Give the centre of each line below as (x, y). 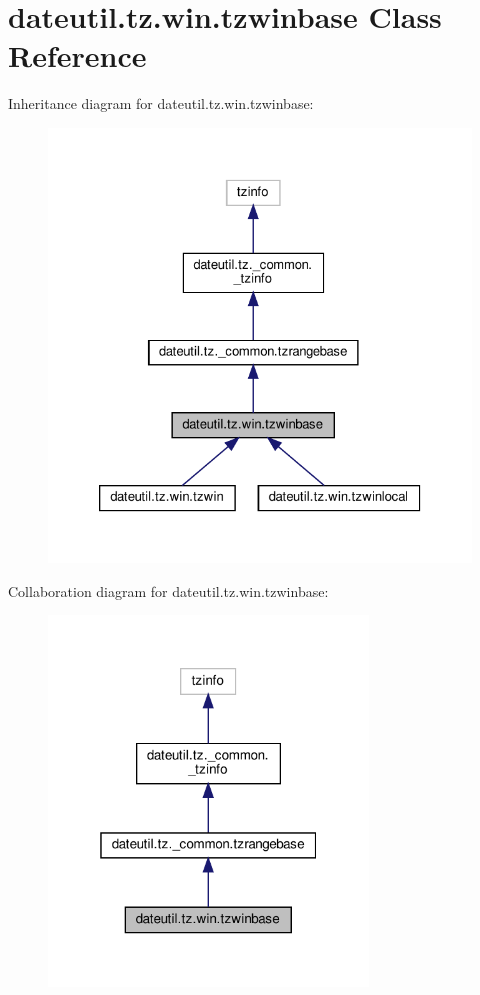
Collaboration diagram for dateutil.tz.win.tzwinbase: (168, 590)
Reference (77, 55)
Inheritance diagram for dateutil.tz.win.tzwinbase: (161, 103)
